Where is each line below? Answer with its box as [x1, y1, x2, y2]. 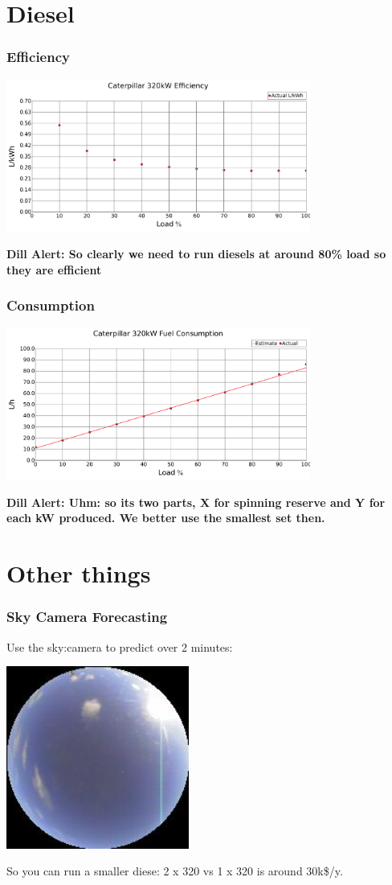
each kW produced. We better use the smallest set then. [6, 509, 325, 526]
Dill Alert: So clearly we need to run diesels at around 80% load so [6, 245, 386, 261]
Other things [6, 557, 151, 590]
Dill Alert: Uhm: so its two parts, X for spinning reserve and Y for [6, 493, 386, 510]
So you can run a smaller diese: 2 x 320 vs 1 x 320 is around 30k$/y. [6, 862, 343, 879]
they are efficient [6, 261, 102, 278]
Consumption [6, 295, 95, 315]
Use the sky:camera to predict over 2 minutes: [6, 638, 233, 655]
